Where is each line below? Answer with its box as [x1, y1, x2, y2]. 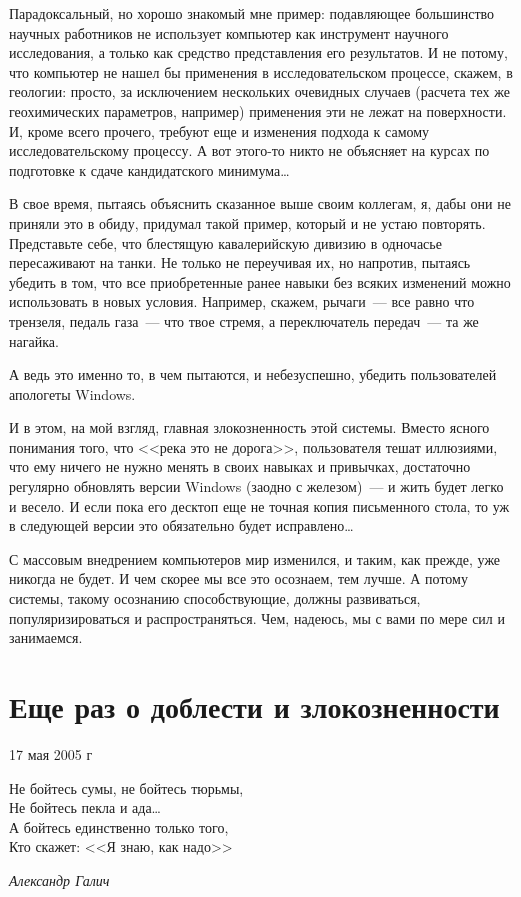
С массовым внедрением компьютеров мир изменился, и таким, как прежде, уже [9, 548, 501, 569]
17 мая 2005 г [9, 743, 93, 764]
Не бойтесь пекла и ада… [9, 797, 161, 818]
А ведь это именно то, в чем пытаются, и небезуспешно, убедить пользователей [9, 364, 497, 385]
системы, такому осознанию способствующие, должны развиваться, [9, 588, 421, 609]
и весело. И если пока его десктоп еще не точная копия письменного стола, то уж [9, 495, 510, 516]
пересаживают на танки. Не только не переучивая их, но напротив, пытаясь [9, 252, 471, 273]
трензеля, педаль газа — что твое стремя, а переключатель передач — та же [9, 310, 479, 331]
